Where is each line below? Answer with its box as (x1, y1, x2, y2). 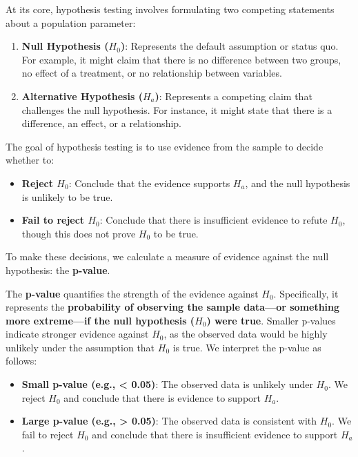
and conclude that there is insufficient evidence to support (92, 427, 338, 441)
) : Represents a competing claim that (155, 88, 312, 103)
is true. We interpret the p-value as (172, 340, 321, 354)
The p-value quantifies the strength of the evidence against (6, 286, 259, 300)
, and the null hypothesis (245, 175, 350, 190)
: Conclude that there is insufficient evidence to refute (99, 213, 328, 227)
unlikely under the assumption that (6, 340, 155, 354)
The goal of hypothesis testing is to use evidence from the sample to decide (6, 139, 324, 153)
